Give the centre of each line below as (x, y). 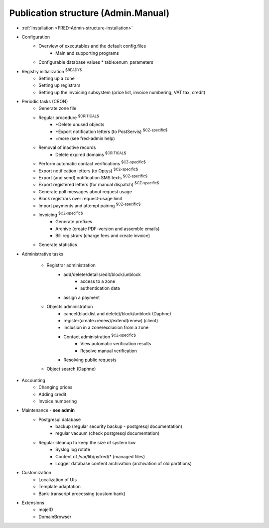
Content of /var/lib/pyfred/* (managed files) (100, 456)
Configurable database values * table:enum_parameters (96, 62)
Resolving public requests (90, 360)
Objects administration (70, 307)
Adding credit (53, 394)
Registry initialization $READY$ (52, 71)
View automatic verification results (116, 344)
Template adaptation (60, 487)
